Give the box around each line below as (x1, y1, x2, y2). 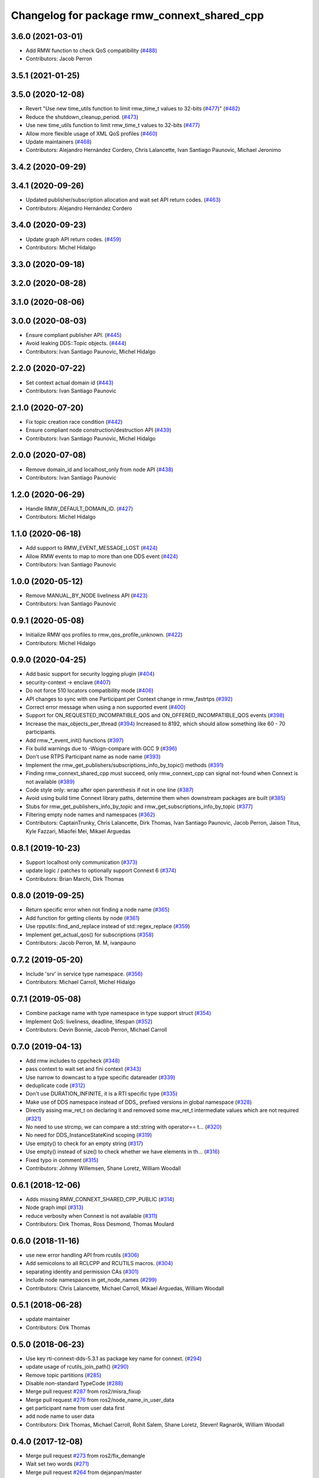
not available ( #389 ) (25, 778, 75, 785)
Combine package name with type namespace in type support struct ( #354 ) (25, 1010, 211, 1017)
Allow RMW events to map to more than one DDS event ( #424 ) (25, 553, 178, 560)
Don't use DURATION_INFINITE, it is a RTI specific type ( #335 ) (25, 1090, 178, 1097)
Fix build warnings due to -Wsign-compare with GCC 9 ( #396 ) (25, 745, 177, 752)
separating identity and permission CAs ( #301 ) (25, 1268, 139, 1275)
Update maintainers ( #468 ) (25, 138, 92, 145)
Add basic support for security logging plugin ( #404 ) (25, 670, 155, 678)
